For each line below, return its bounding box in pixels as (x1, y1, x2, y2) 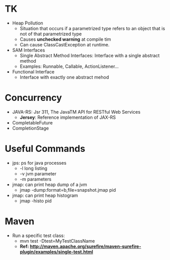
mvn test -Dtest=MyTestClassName (19, 238, 95, 244)
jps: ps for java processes (12, 160, 67, 166)
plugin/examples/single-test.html (19, 248, 93, 255)
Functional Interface (12, 68, 55, 74)
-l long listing (19, 165, 47, 171)
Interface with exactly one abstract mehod (19, 74, 109, 80)
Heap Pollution (12, 20, 43, 26)
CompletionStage (12, 125, 49, 131)
